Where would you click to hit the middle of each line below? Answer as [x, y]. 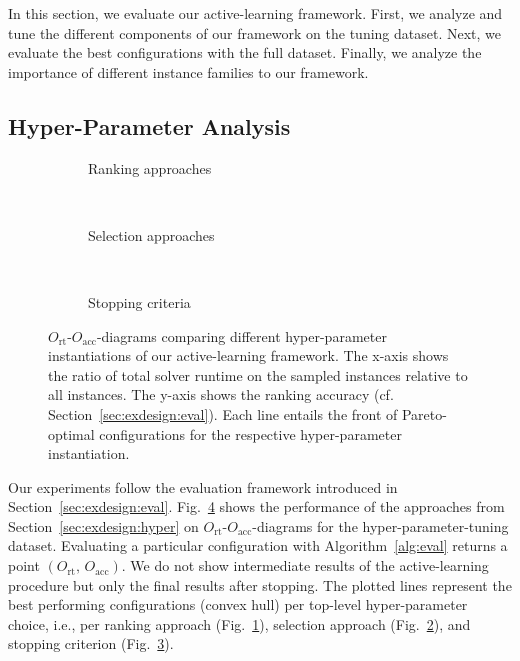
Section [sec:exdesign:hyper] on [103, 525]
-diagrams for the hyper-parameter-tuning [380, 525]
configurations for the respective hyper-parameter [250, 433]
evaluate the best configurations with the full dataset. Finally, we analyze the [245, 52]
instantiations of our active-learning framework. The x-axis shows [248, 355]
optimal [71, 433]
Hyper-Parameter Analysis [149, 125]
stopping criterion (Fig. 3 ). [91, 643]
